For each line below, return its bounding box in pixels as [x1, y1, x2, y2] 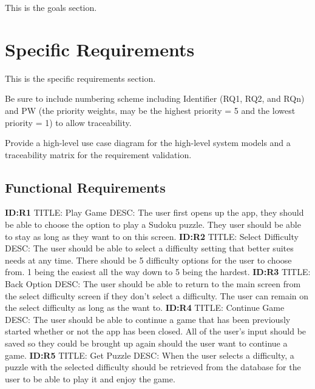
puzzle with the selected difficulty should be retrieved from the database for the [5, 361, 301, 373]
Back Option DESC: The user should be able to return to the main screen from [5, 278, 301, 290]
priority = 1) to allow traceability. [5, 116, 132, 128]
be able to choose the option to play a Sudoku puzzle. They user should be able [5, 218, 301, 231]
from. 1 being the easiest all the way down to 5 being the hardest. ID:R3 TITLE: [5, 265, 311, 278]
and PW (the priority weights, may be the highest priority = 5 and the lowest [5, 104, 296, 116]
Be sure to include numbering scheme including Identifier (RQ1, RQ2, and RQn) [5, 92, 305, 105]
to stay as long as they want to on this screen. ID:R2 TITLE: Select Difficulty [5, 230, 299, 242]
